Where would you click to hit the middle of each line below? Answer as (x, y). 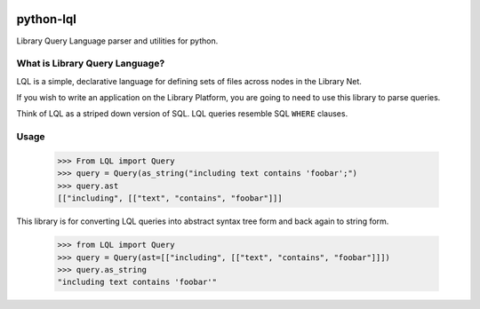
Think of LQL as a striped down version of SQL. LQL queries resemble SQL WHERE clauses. (182, 114)
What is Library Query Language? (91, 64)
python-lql (47, 19)
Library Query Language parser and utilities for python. (117, 41)
